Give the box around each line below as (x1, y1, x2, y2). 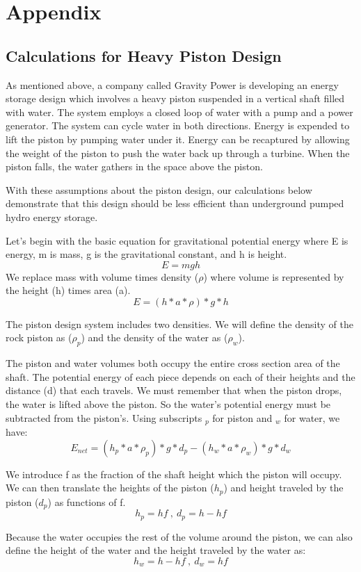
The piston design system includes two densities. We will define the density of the (6, 316, 353, 331)
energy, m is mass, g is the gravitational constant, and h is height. (6, 247, 287, 261)
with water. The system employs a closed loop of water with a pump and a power (6, 104, 353, 119)
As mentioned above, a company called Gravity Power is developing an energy (6, 77, 339, 92)
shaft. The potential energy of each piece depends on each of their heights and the (6, 369, 355, 384)
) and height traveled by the (223, 480, 344, 495)
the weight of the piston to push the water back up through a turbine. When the (6, 145, 350, 160)
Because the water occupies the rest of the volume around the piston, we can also (6, 529, 353, 544)
